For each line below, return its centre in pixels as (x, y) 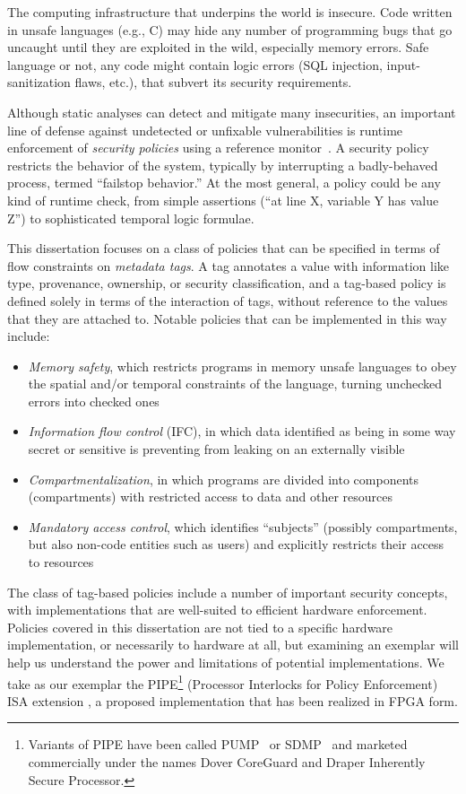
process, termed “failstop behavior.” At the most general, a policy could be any (224, 183)
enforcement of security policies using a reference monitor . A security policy (218, 148)
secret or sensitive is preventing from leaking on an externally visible (216, 449)
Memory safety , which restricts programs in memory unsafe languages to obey (242, 366)
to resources (61, 562)
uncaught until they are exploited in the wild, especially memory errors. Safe (218, 47)
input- (403, 64)
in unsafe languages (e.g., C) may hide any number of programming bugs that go (230, 29)
